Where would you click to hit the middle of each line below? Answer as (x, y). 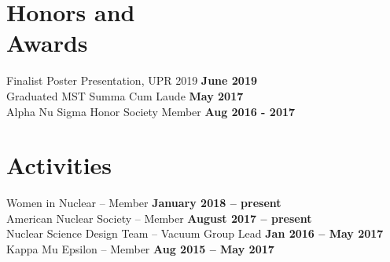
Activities (59, 165)
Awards (47, 43)
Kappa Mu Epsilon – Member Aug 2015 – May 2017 (140, 249)
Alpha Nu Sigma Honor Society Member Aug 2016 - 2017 (151, 111)
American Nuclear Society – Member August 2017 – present (159, 218)
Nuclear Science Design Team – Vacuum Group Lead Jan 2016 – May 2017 (195, 233)
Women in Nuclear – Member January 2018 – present (144, 203)
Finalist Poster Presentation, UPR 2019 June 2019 (132, 80)
